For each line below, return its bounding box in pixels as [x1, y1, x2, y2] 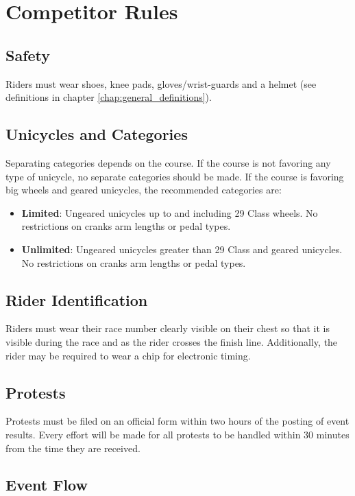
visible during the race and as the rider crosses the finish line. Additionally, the [5, 334, 338, 349]
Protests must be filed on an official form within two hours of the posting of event [5, 414, 350, 428]
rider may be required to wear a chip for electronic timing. [5, 348, 251, 362]
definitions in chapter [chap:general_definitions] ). [5, 90, 212, 104]
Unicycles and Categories [5, 123, 188, 145]
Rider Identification [5, 289, 148, 310]
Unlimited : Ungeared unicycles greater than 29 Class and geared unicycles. [21, 241, 343, 256]
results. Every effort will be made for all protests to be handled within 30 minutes [5, 427, 350, 441]
